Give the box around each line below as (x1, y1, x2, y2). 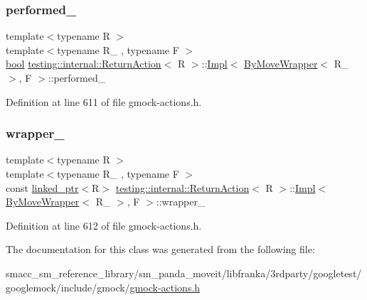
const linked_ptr (6, 180, 79, 195)
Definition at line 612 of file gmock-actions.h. (6, 218, 202, 232)
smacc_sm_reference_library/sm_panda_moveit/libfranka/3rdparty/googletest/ (6, 265, 362, 280)
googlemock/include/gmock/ (6, 279, 130, 294)
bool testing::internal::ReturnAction (6, 56, 161, 71)
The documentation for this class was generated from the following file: (6, 242, 315, 257)
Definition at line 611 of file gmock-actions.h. (6, 94, 202, 109)
